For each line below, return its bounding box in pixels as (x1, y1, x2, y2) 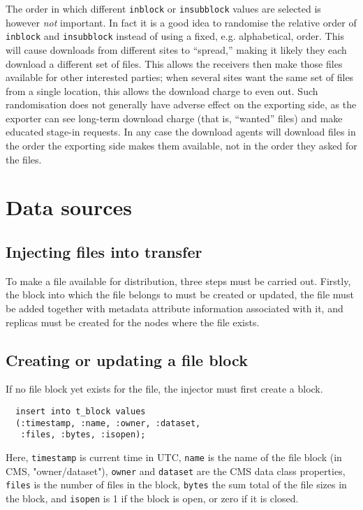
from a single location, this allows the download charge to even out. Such (6, 83, 318, 98)
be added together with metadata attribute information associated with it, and (6, 301, 343, 316)
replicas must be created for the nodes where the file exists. (6, 314, 260, 329)
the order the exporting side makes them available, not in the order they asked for (6, 138, 357, 153)
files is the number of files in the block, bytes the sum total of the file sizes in (6, 477, 347, 492)
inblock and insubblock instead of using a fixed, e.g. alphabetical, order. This (6, 29, 344, 43)
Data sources (6, 193, 132, 221)
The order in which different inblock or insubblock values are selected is (6, 1, 321, 15)
